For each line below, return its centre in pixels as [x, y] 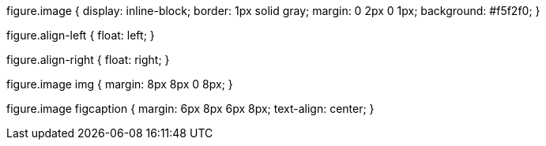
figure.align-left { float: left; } [81, 35]
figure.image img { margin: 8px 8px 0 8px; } [120, 84]
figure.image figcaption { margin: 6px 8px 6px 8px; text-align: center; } [190, 109]
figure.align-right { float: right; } [88, 60]
